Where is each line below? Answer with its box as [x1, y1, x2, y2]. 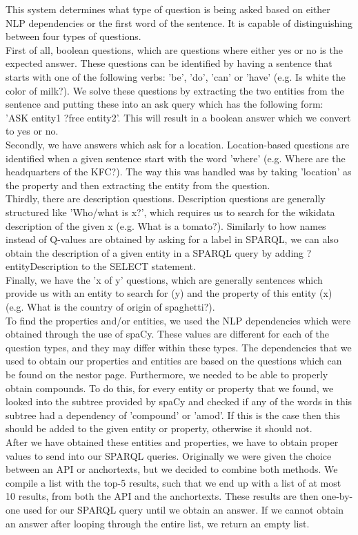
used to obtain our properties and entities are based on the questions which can [6, 353, 342, 368]
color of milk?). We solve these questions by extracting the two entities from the [6, 83, 344, 97]
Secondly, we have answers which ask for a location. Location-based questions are [6, 137, 350, 151]
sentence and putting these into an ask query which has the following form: [6, 97, 324, 111]
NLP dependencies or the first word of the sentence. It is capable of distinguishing [6, 15, 353, 30]
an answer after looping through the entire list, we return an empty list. [6, 516, 310, 530]
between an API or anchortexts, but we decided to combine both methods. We [6, 462, 338, 476]
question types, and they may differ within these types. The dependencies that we [6, 340, 352, 354]
